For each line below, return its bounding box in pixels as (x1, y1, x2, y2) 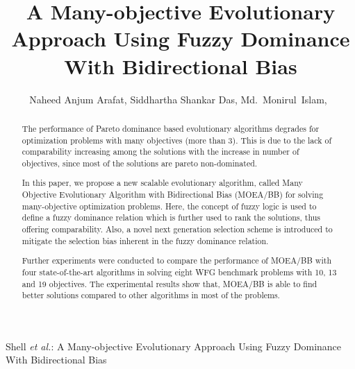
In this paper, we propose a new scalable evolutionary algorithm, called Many (22, 177, 303, 189)
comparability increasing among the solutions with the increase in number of (22, 146, 299, 157)
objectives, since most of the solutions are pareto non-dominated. (22, 157, 258, 169)
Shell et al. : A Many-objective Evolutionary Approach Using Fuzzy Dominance (6, 338, 342, 353)
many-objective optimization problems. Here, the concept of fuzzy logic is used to (22, 200, 317, 212)
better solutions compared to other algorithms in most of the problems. (22, 289, 280, 301)
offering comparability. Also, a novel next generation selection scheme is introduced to (22, 223, 333, 235)
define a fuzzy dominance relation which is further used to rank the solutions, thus (22, 212, 321, 223)
